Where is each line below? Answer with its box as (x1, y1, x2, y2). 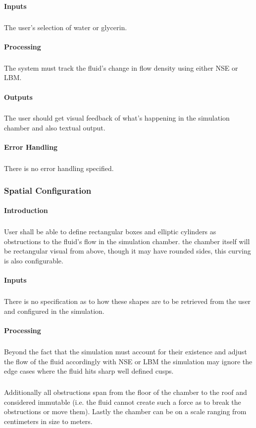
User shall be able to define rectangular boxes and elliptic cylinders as (4, 226, 216, 237)
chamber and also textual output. (4, 123, 105, 133)
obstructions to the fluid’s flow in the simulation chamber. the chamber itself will (4, 236, 250, 246)
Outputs (4, 91, 33, 102)
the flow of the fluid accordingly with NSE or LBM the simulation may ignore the (4, 356, 253, 366)
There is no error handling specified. (4, 163, 114, 173)
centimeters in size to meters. (4, 416, 93, 426)
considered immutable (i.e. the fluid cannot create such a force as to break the (4, 396, 241, 407)
